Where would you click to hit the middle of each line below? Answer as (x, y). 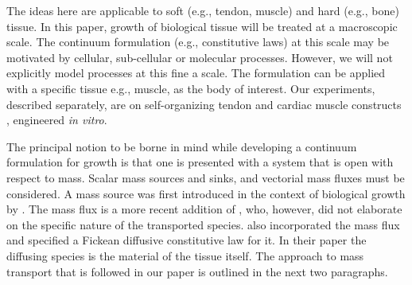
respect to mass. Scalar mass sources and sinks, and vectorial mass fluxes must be (206, 177)
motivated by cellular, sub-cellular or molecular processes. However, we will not (200, 57)
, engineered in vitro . (57, 120)
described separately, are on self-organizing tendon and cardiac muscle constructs (204, 104)
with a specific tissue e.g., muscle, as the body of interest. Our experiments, (191, 88)
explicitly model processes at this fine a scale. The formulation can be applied (196, 73)
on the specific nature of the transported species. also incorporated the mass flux (203, 224)
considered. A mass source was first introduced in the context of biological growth (206, 193)
